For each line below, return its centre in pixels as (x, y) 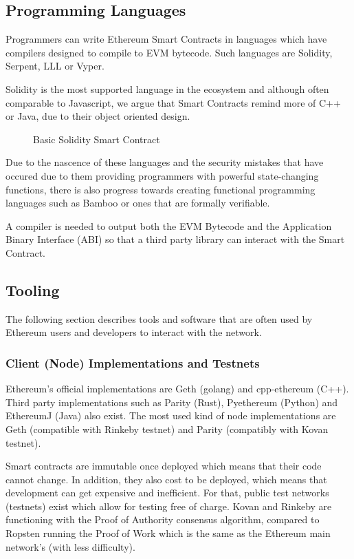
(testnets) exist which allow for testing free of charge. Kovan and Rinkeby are (169, 506)
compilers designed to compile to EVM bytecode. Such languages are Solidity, (169, 52)
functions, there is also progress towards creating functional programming (161, 189)
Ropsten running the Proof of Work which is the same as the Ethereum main (168, 533)
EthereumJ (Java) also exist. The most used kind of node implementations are (171, 415)
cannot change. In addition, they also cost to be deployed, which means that (166, 479)
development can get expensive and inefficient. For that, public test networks (167, 493)
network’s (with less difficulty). (70, 546)
